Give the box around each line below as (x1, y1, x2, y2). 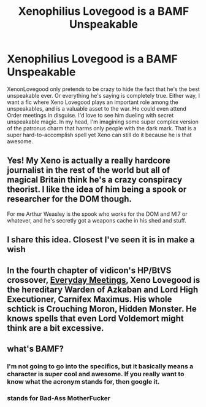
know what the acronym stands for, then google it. (7, 377, 160, 385)
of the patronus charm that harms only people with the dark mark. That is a (7, 124, 197, 132)
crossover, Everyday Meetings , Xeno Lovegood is (7, 275, 200, 285)
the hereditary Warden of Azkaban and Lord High (7, 284, 199, 294)
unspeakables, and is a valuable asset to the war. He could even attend (7, 105, 186, 112)
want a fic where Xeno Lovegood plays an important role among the (7, 98, 178, 106)
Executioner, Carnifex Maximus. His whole (7, 294, 172, 304)
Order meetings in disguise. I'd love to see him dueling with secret (7, 111, 174, 119)
